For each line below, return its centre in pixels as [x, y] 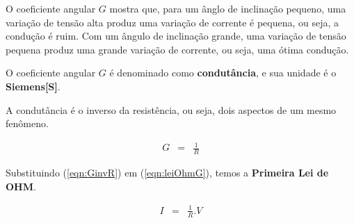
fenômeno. [27, 123]
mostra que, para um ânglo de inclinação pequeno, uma [228, 8]
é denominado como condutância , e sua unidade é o [223, 73]
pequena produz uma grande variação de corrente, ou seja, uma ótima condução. [177, 49]
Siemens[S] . [33, 86]
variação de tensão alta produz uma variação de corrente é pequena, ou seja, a [172, 22]
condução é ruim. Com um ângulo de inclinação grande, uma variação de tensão [176, 36]
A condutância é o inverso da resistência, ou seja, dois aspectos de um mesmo [171, 109]
